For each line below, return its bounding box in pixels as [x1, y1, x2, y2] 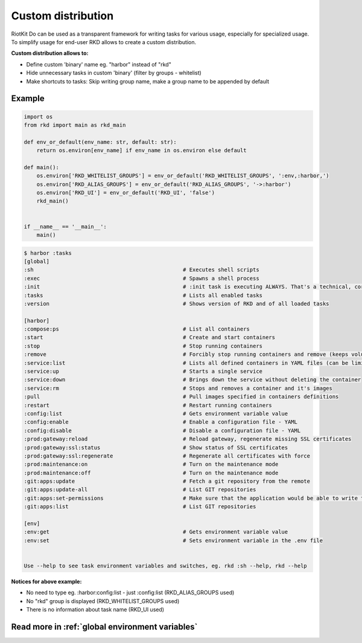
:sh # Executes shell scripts [24, 267, 259, 273]
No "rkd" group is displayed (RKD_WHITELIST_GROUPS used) [26, 597, 180, 604]
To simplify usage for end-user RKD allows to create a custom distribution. [11, 38, 197, 45]
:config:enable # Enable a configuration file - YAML [24, 419, 298, 425]
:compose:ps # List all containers [24, 326, 250, 332]
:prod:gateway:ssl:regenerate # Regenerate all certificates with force [24, 452, 311, 459]
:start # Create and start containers [24, 334, 276, 341]
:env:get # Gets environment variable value [24, 529, 288, 535]
